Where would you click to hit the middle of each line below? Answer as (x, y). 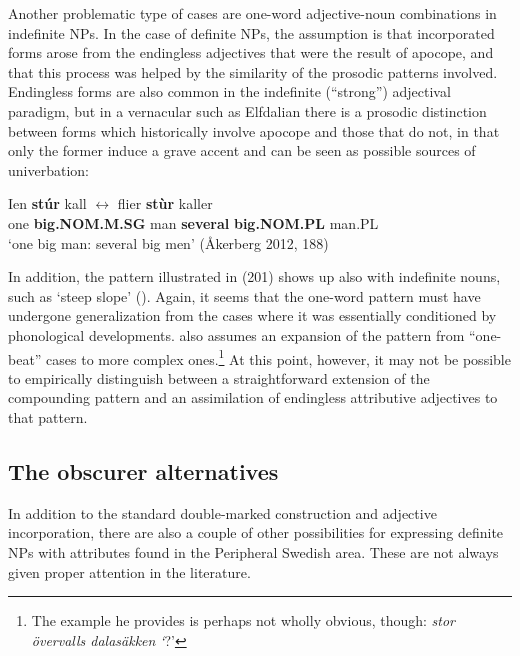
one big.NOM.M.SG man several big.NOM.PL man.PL (193, 222)
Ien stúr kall (47, 203)
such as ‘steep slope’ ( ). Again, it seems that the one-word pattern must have (244, 295)
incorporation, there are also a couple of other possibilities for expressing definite (256, 532)
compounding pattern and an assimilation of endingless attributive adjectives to (253, 397)
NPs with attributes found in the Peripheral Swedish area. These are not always (253, 551)
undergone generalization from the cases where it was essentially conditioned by (252, 315)
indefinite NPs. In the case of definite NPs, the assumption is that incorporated (251, 32)
